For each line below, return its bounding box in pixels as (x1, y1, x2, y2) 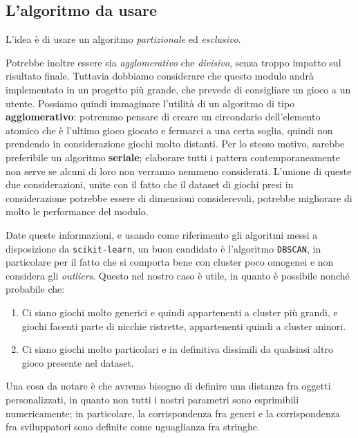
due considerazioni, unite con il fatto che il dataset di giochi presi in (6, 177, 294, 192)
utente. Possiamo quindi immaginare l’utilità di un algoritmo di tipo (6, 95, 295, 110)
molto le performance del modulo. (6, 204, 149, 219)
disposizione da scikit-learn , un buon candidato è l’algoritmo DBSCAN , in (6, 241, 321, 255)
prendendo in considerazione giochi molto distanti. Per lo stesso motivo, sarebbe (6, 136, 345, 151)
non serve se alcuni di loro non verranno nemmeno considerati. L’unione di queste (6, 163, 352, 178)
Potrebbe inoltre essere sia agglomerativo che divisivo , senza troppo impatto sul (6, 55, 341, 69)
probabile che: (6, 282, 65, 296)
